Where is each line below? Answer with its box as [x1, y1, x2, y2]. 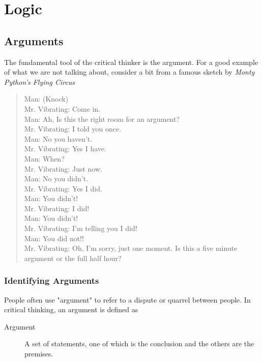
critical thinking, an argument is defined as [4, 304, 138, 315]
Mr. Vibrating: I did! [24, 203, 90, 213]
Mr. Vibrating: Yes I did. [24, 183, 102, 193]
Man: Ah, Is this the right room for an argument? [24, 113, 180, 124]
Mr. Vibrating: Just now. [24, 163, 103, 174]
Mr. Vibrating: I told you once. [24, 123, 122, 134]
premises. [24, 348, 53, 359]
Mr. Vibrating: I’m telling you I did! [24, 223, 137, 234]
